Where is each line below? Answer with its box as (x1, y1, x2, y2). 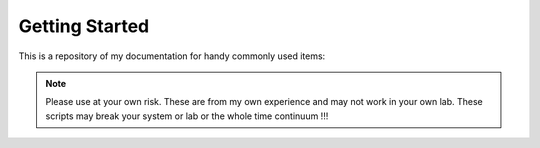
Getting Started (18, 15, 150, 37)
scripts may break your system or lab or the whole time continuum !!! (45, 110, 329, 122)
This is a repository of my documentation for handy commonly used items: (18, 50, 326, 62)
